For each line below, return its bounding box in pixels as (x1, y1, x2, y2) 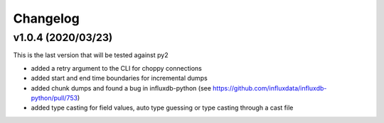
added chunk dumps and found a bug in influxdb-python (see (31, 83, 211, 92)
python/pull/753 (31, 93, 78, 102)
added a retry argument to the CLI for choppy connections (31, 64, 202, 72)
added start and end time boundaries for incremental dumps (31, 74, 208, 83)
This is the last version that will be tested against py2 (13, 51, 169, 59)
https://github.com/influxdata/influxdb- (212, 83, 327, 92)
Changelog (13, 11, 80, 26)
